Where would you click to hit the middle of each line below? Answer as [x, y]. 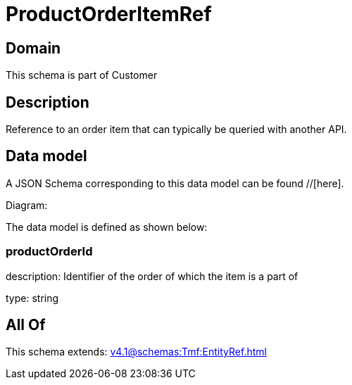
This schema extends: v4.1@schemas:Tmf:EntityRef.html [136, 352]
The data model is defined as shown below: [107, 227]
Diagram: [27, 205]
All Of [26, 325]
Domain [33, 48]
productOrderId [49, 252]
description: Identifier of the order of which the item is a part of [152, 276]
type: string [32, 298]
